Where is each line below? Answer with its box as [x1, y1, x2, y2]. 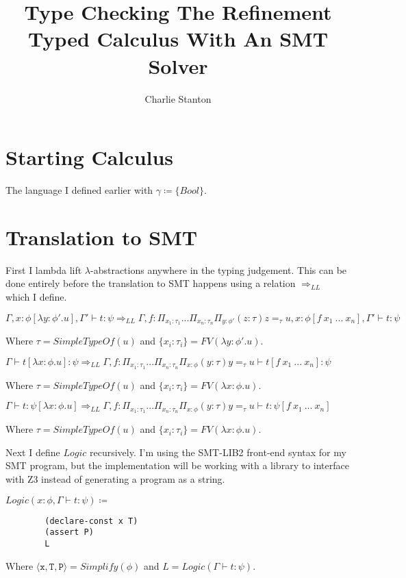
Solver [148, 51, 208, 79]
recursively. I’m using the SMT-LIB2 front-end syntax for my [89, 444, 346, 459]
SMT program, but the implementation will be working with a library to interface [5, 458, 349, 473]
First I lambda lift [5, 262, 82, 277]
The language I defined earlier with [5, 183, 153, 197]
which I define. [5, 289, 67, 303]
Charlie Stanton [144, 91, 212, 105]
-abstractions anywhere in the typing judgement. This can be [90, 262, 347, 277]
